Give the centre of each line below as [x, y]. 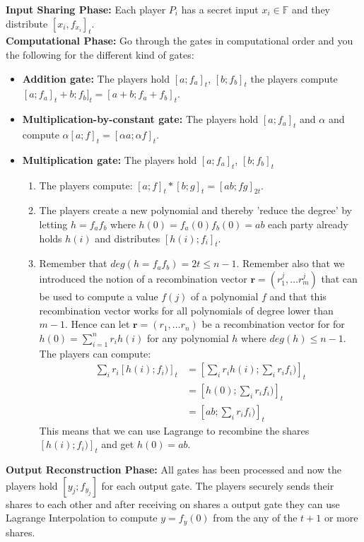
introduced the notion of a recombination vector [143, 278]
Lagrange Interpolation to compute [82, 518]
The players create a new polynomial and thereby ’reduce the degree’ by [196, 210]
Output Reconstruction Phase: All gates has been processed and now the [174, 469]
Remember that [73, 263]
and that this [298, 296]
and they [311, 9]
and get [118, 444]
